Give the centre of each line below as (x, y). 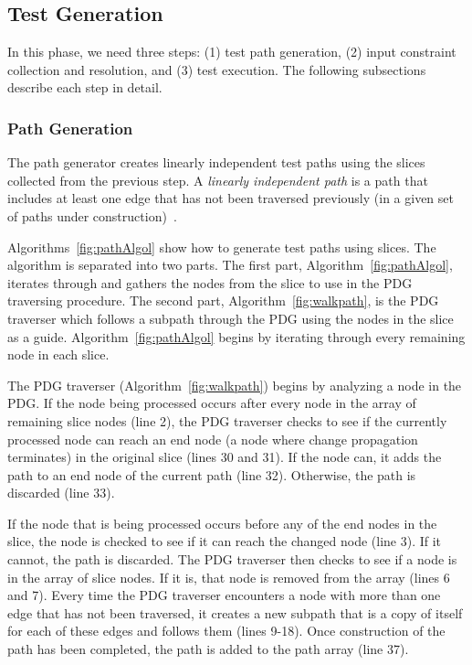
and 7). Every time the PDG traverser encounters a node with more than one (224, 595)
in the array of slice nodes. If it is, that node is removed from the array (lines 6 (229, 577)
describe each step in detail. (85, 87)
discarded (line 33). (61, 493)
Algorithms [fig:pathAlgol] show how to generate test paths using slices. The (222, 247)
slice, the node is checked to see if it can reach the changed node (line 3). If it (225, 541)
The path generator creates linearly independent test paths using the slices (216, 162)
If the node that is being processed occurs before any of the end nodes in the (222, 523)
